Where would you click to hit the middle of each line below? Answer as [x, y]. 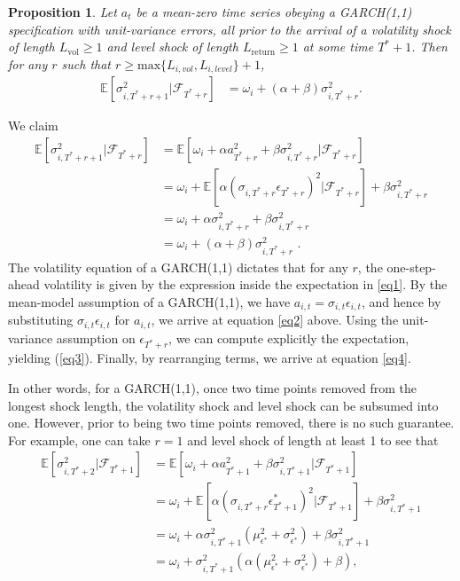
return [263, 52]
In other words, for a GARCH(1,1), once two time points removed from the [213, 388]
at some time [338, 47]
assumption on [96, 338]
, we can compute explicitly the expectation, [289, 338]
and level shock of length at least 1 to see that [313, 440]
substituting [41, 320]
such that [86, 63]
